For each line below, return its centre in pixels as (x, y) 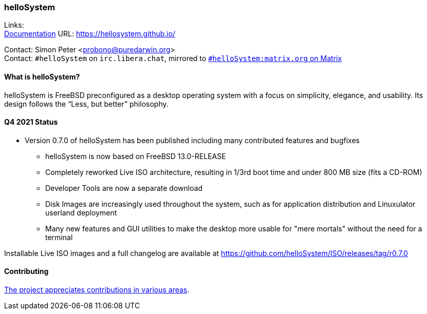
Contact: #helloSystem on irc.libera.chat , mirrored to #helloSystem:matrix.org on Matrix (173, 58)
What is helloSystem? (42, 76)
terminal (59, 237)
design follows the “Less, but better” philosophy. (86, 104)
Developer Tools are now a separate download (124, 188)
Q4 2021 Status (31, 122)
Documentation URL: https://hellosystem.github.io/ (90, 34)
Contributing (26, 271)
